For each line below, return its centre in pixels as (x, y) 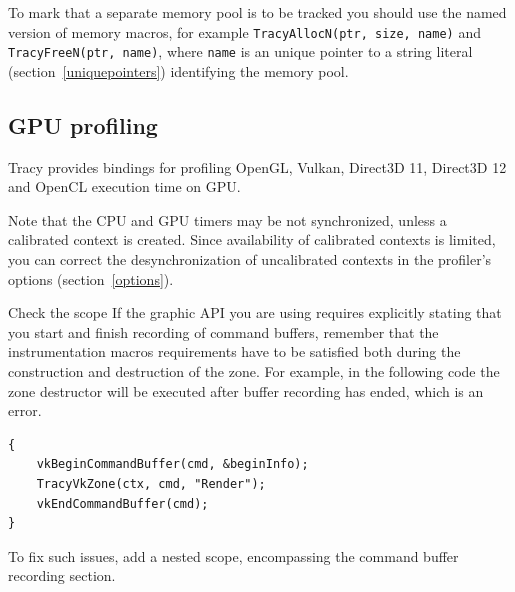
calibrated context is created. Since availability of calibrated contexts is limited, (252, 239)
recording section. (62, 575)
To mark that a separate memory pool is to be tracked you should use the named (257, 12)
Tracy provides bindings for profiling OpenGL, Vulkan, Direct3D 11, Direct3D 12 (257, 166)
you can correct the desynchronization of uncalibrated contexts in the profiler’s (250, 259)
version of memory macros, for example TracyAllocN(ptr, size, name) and (244, 31)
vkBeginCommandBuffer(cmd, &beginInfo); (172, 464)
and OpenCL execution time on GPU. (124, 186)
